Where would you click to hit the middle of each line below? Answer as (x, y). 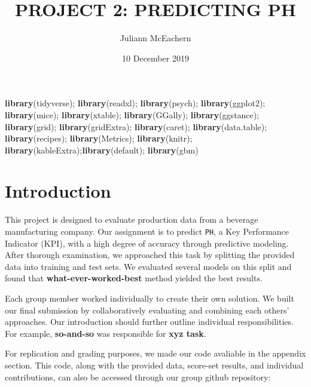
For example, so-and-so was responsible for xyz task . (106, 333)
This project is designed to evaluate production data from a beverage (132, 219)
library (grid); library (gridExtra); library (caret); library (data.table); (136, 126)
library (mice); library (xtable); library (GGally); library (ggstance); (132, 114)
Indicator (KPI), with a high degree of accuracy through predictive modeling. (147, 243)
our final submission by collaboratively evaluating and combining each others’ (147, 310)
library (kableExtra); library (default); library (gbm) (102, 150)
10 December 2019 (155, 58)
